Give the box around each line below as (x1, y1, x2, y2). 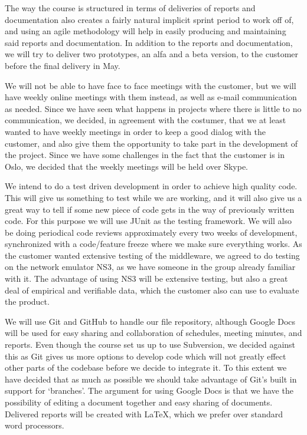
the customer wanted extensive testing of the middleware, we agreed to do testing (5, 249, 300, 261)
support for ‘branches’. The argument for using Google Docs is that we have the (5, 384, 293, 397)
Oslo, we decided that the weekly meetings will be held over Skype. (5, 160, 248, 172)
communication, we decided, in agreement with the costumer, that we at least (5, 114, 286, 126)
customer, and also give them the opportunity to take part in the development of (5, 137, 298, 149)
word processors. (5, 419, 64, 431)
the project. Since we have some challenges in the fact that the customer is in (5, 149, 285, 161)
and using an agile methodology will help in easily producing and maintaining (5, 25, 286, 37)
